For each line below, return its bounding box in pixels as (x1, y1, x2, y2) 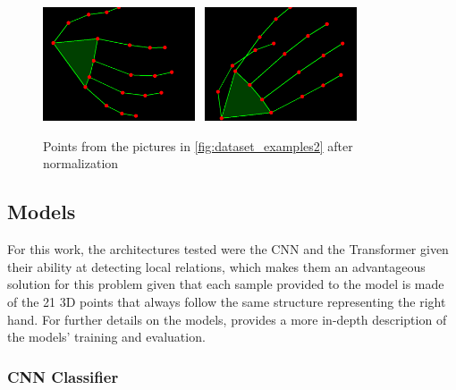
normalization (43, 154, 119, 173)
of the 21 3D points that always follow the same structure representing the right (7, 292, 446, 310)
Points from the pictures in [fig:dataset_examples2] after (43, 136, 353, 155)
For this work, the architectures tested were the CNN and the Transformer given (7, 240, 449, 259)
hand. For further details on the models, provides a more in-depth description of (7, 309, 447, 328)
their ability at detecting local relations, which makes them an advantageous (7, 257, 426, 276)
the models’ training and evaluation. (7, 327, 206, 346)
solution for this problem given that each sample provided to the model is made (7, 275, 444, 293)
